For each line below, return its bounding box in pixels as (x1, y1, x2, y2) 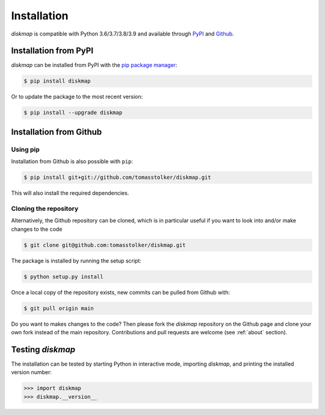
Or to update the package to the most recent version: (11, 93, 143, 101)
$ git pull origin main (23, 305, 94, 311)
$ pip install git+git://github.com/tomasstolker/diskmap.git (23, 174, 211, 181)
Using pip (11, 145, 40, 154)
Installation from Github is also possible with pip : (11, 158, 134, 165)
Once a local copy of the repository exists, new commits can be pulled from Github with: (11, 289, 230, 296)
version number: (11, 369, 52, 376)
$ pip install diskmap (23, 78, 91, 84)
